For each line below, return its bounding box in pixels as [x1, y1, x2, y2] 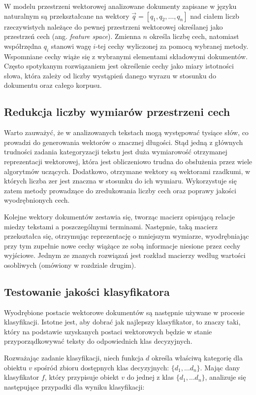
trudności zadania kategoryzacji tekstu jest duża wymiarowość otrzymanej [4, 146, 227, 157]
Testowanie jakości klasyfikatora [4, 284, 170, 299]
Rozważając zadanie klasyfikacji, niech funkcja [4, 353, 144, 363]
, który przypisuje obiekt [44, 372, 119, 382]
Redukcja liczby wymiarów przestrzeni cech [4, 104, 230, 119]
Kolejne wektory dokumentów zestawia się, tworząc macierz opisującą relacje [4, 211, 235, 221]
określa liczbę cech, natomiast [149, 31, 239, 41]
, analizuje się [205, 372, 246, 382]
